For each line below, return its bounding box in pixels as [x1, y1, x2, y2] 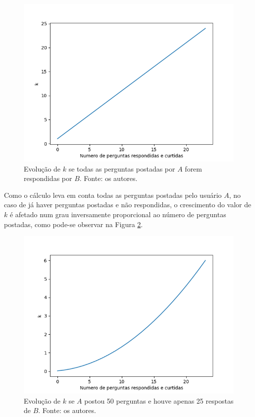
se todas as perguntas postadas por [68, 163, 175, 174]
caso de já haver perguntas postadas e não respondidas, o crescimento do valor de [4, 199, 252, 210]
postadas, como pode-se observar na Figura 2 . [4, 219, 143, 229]
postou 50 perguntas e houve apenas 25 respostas [84, 395, 234, 406]
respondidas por [24, 173, 72, 183]
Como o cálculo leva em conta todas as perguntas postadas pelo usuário [4, 189, 222, 200]
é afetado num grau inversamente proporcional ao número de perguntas [9, 209, 226, 219]
